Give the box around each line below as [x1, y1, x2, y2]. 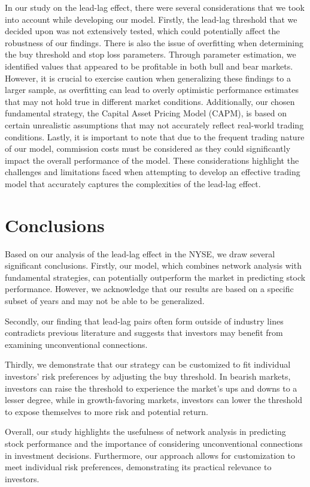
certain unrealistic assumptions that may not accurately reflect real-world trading [5, 118, 304, 131]
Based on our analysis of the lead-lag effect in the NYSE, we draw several [5, 247, 275, 260]
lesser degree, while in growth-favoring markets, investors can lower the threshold [5, 393, 302, 406]
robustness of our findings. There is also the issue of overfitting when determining [5, 36, 303, 49]
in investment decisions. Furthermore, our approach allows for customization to [5, 449, 295, 461]
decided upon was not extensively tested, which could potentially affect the [5, 25, 280, 37]
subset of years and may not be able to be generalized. [5, 294, 205, 306]
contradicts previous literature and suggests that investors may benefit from [5, 326, 283, 339]
